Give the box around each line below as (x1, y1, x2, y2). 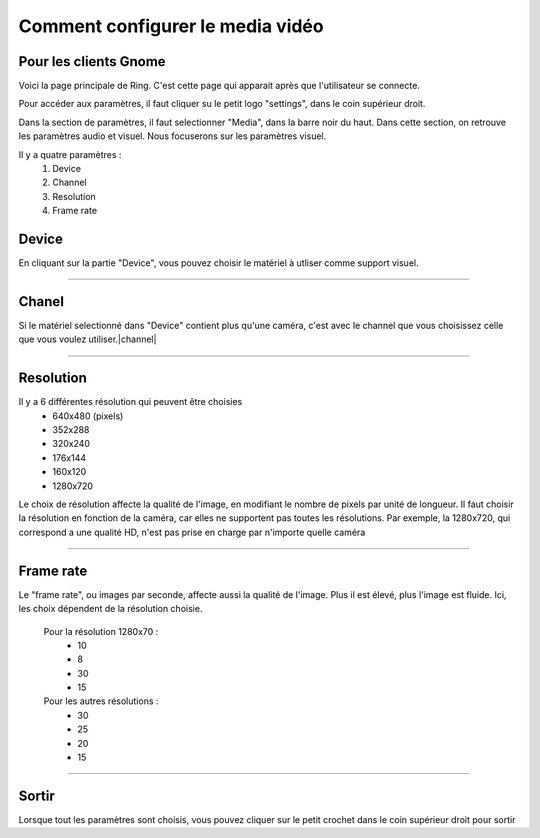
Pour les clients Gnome (18, 53, 166, 70)
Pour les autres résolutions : (43, 695, 159, 707)
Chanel (18, 293, 65, 310)
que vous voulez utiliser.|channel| (18, 333, 157, 345)
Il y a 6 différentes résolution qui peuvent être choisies (18, 396, 243, 408)
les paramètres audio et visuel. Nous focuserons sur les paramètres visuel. (18, 130, 327, 142)
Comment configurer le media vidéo (18, 15, 324, 37)
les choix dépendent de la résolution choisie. (18, 603, 203, 615)
